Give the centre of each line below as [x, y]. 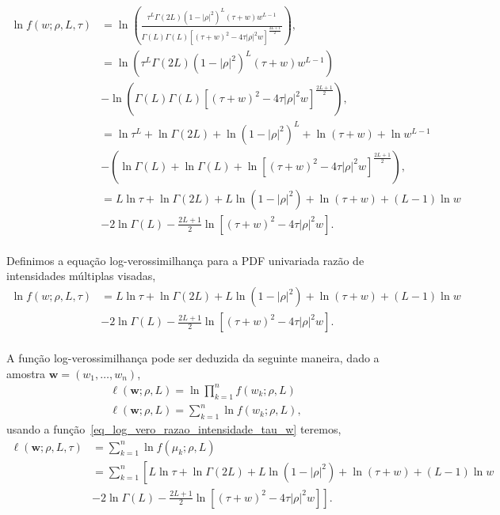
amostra [26, 373]
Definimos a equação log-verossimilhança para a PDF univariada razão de [185, 260]
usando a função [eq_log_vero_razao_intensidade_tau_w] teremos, [174, 428]
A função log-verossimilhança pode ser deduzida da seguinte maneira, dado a [193, 358]
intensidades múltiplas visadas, [81, 276]
